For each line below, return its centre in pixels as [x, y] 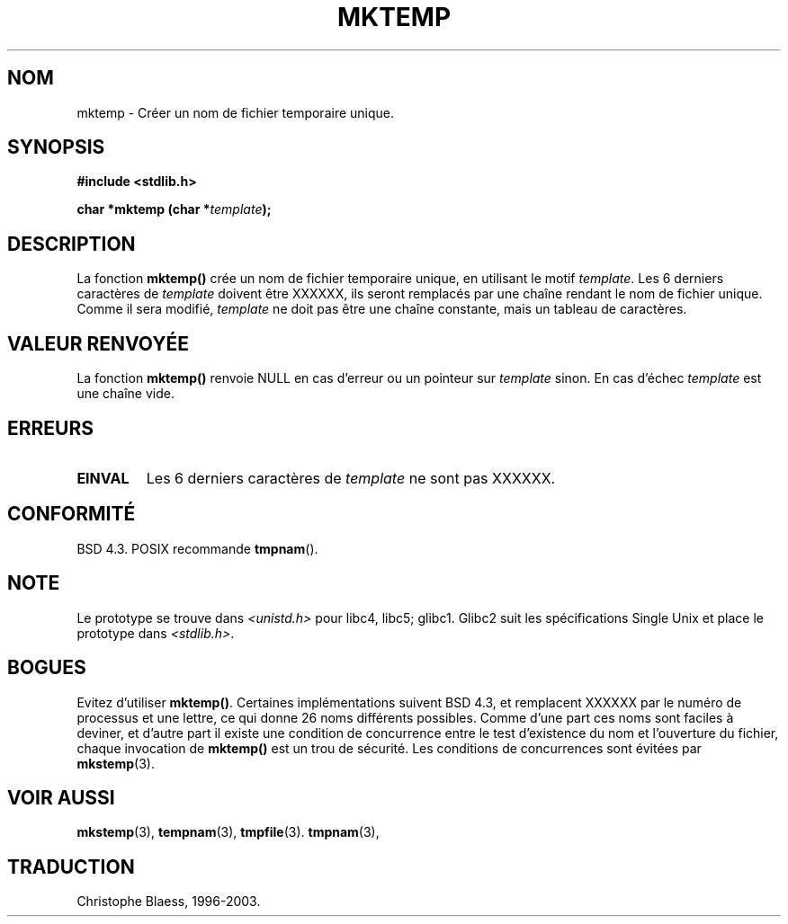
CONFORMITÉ [72, 514]
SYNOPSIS [56, 147]
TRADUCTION [71, 866]
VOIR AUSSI [61, 797]
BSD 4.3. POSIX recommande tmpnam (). [197, 548]
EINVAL [103, 478]
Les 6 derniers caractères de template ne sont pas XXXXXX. [351, 478]
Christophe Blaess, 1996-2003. [169, 902]
